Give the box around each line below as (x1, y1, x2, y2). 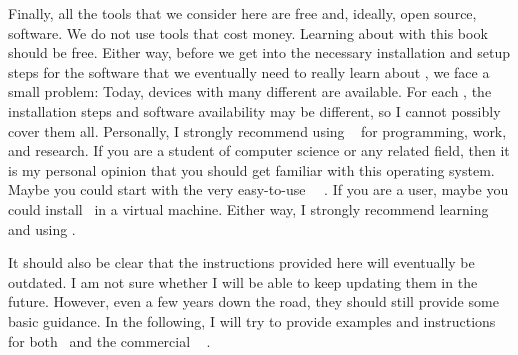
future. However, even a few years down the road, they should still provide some (8, 291, 499, 312)
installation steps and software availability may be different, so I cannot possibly (8, 100, 501, 121)
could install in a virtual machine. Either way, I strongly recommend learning (8, 198, 489, 219)
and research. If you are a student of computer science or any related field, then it (8, 140, 510, 161)
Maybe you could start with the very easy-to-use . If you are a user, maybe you (8, 179, 509, 200)
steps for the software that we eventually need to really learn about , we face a (8, 61, 490, 82)
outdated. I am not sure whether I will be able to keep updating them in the (8, 271, 478, 292)
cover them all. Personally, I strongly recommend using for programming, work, (8, 120, 507, 141)
